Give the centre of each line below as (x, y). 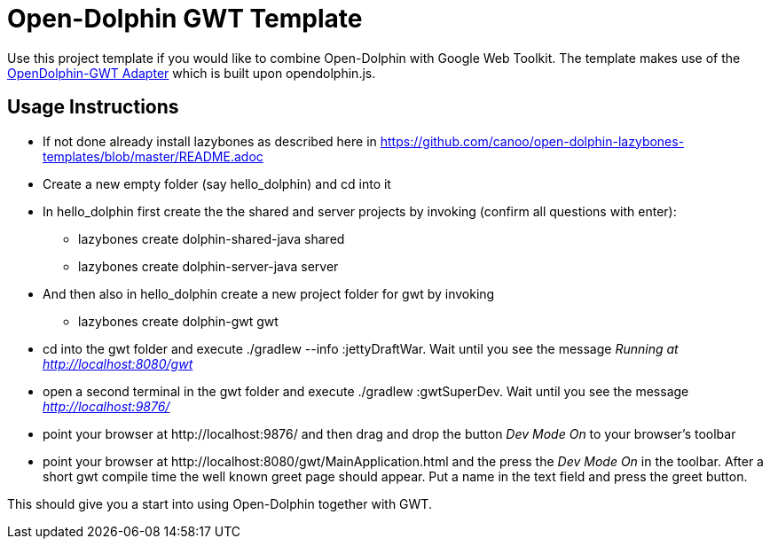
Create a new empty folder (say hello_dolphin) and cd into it (217, 183)
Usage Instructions (93, 107)
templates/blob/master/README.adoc (153, 156)
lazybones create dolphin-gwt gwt (178, 321)
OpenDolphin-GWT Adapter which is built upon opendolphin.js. (192, 73)
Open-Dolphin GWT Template (185, 19)
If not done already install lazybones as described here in (210, 141)
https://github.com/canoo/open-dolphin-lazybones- (532, 141)
